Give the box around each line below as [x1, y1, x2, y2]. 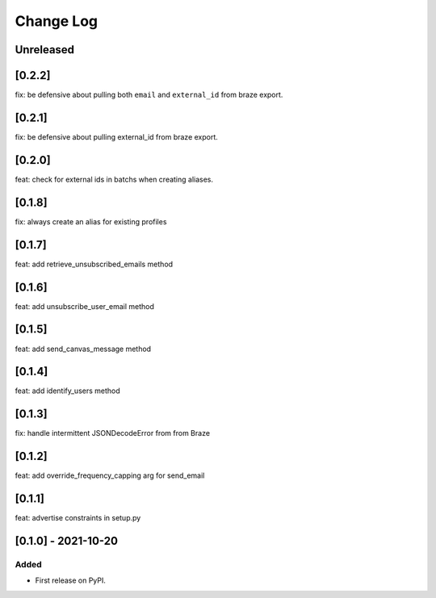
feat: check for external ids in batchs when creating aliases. [15, 174, 214, 184]
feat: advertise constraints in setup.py [15, 513, 141, 523]
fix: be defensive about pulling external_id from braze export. [15, 132, 218, 141]
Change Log [15, 12, 99, 30]
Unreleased [15, 43, 75, 56]
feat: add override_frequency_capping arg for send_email [15, 470, 205, 480]
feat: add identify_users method [15, 386, 120, 395]
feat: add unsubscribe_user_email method [15, 301, 155, 311]
